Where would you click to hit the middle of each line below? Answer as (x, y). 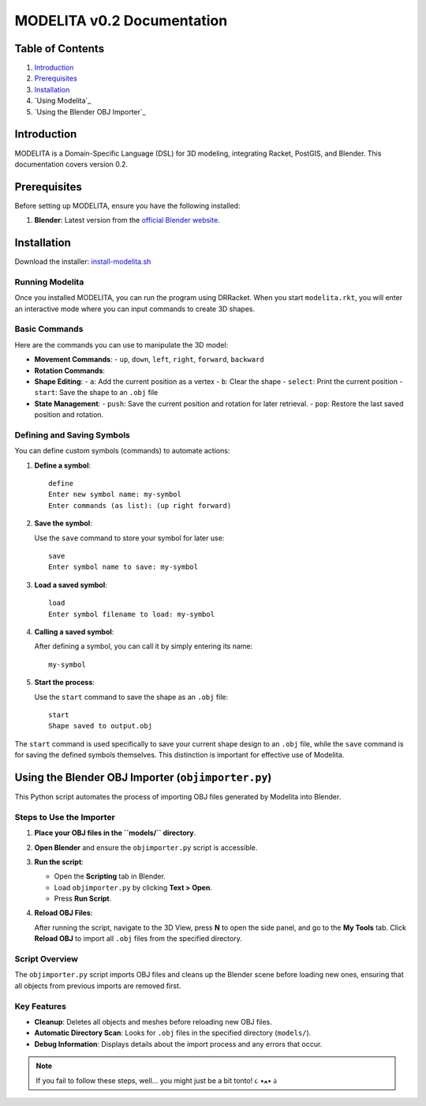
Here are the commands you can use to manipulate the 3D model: (121, 344)
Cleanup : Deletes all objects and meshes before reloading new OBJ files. (153, 1021)
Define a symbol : (63, 465)
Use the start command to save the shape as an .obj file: (131, 697)
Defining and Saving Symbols (72, 434)
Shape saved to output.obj (101, 726)
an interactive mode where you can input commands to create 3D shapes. (135, 309)
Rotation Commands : (70, 371)
